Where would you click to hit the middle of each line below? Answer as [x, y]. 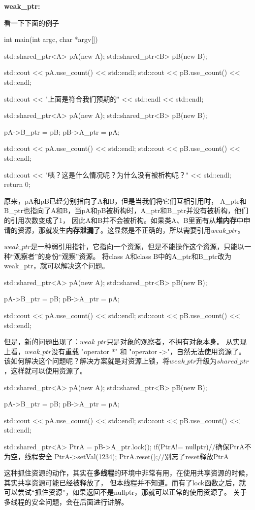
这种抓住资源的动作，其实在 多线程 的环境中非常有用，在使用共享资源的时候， [128, 473]
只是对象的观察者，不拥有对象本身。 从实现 [177, 342]
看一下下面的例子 [32, 22]
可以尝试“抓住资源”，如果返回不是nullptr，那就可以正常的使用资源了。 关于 [126, 492]
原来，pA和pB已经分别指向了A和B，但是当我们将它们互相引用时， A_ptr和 [125, 200]
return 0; [17, 184]
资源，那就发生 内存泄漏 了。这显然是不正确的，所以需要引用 [114, 230]
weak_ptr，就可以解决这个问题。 [57, 266]
